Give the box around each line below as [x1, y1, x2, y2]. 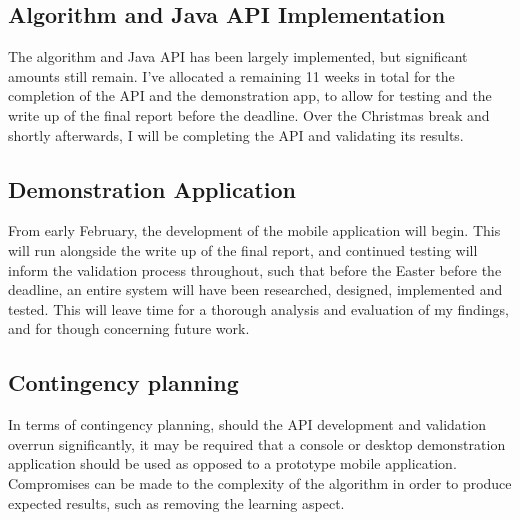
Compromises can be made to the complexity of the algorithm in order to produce [8, 472, 512, 493]
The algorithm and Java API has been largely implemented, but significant [8, 46, 468, 67]
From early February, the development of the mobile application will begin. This [8, 220, 501, 241]
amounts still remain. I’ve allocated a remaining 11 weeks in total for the [8, 65, 455, 86]
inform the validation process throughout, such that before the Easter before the [8, 259, 502, 280]
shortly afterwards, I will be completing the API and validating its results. [8, 124, 464, 145]
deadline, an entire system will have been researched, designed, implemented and [8, 279, 503, 300]
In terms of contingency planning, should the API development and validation [8, 414, 486, 435]
